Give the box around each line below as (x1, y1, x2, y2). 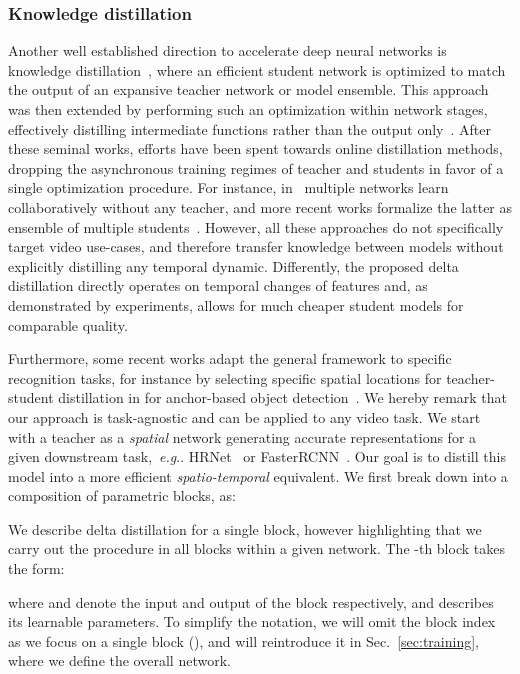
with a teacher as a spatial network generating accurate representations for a (8, 426, 477, 447)
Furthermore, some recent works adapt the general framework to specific (8, 348, 452, 369)
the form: (8, 558, 65, 579)
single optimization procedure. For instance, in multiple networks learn (8, 177, 449, 198)
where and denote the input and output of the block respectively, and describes (8, 591, 494, 612)
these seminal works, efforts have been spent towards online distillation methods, (8, 138, 503, 159)
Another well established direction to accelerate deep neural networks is (8, 40, 447, 61)
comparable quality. (8, 314, 128, 335)
